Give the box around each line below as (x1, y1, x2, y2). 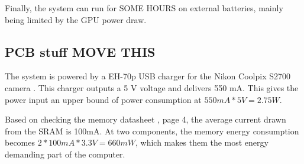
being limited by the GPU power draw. (5, 13, 147, 25)
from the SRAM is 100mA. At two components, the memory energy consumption (5, 124, 299, 137)
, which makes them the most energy (135, 136, 269, 149)
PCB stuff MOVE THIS (5, 42, 156, 60)
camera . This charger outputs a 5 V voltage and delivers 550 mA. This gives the (5, 81, 299, 94)
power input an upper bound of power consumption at (5, 93, 202, 105)
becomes (5, 136, 35, 149)
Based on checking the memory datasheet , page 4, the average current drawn (5, 113, 286, 126)
